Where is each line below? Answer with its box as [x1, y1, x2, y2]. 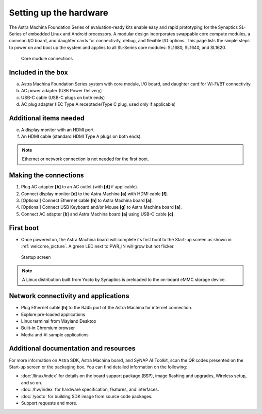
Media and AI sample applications [21, 331, 89, 337]
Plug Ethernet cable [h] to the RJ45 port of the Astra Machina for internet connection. [21, 305, 193, 311]
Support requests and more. [21, 400, 78, 406]
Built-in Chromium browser [21, 325, 75, 331]
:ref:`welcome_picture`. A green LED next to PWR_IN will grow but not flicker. [21, 243, 175, 249]
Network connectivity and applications [9, 292, 130, 300]
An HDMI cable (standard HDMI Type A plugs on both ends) [21, 133, 141, 139]
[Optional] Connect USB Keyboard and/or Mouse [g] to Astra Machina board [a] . [21, 204, 182, 210]
